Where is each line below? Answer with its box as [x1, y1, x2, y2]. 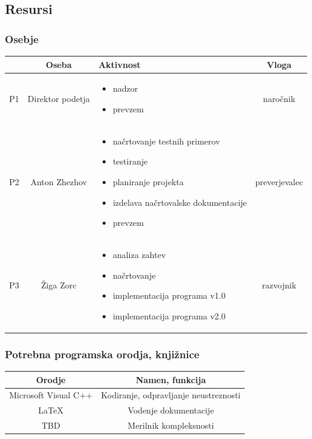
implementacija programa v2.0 [112, 309, 226, 322]
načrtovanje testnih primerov [112, 134, 220, 147]
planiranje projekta [112, 175, 184, 188]
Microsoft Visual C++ [9, 389, 93, 401]
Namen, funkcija [135, 373, 206, 386]
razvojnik [262, 279, 297, 291]
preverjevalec [255, 175, 304, 188]
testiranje [112, 155, 148, 168]
